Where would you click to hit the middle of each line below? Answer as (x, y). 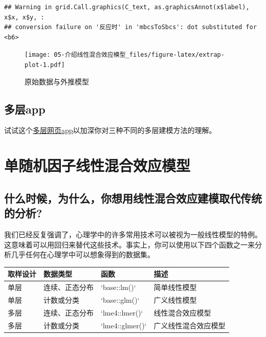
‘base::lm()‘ (118, 287)
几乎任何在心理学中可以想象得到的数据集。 (83, 254)
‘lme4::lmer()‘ (122, 312)
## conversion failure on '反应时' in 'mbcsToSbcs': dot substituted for (130, 27)
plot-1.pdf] (45, 65)
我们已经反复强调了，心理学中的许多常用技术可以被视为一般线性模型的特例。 (133, 234)
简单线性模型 (175, 287)
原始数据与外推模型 (57, 81)
